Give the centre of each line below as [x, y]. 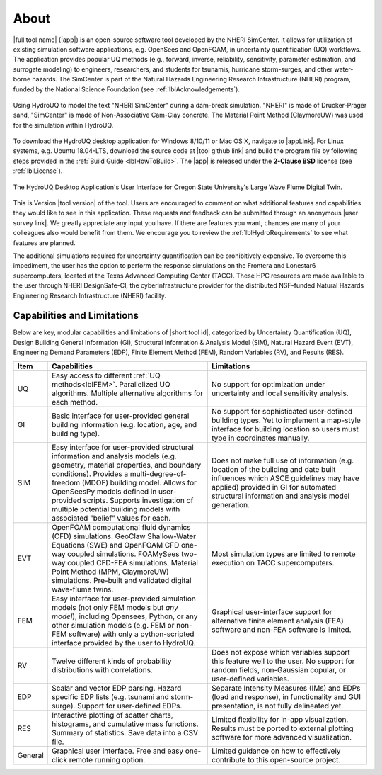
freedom [66, 482]
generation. [231, 504]
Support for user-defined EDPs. [129, 706]
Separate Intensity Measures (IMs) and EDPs [286, 688]
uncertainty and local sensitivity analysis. [280, 393]
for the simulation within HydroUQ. [63, 125]
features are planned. [44, 243]
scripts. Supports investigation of [138, 500]
